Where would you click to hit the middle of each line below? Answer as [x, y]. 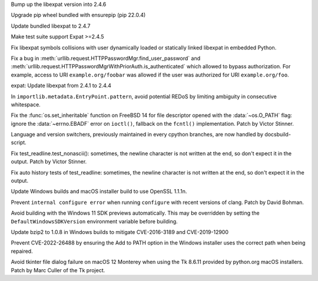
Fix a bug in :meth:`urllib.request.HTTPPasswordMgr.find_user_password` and [105, 58]
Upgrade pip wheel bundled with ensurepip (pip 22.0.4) [78, 15]
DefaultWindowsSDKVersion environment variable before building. [94, 221]
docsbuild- [278, 135]
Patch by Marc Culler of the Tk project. [58, 270]
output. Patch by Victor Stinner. [49, 162]
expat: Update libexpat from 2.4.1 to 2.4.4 [61, 86]
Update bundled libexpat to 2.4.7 [51, 26]
